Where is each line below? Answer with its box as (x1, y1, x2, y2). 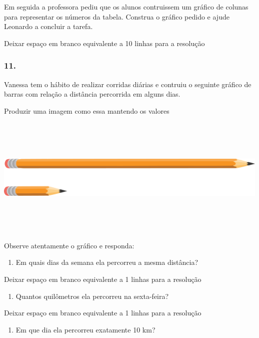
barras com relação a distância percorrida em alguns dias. (4, 89, 180, 99)
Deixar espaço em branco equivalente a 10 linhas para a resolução (4, 38, 205, 48)
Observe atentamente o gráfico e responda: (4, 240, 134, 250)
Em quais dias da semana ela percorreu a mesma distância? (15, 257, 198, 267)
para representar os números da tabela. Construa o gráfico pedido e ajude (4, 11, 229, 22)
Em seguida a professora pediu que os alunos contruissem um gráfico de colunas (4, 2, 248, 12)
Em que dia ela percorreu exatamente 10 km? (15, 324, 155, 334)
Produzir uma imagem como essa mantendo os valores (4, 105, 169, 116)
